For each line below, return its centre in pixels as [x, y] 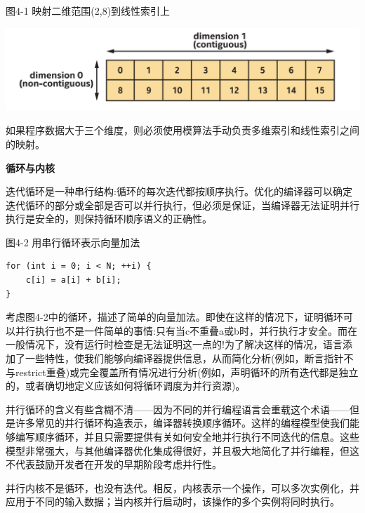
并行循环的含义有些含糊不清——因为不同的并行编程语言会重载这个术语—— [178, 409]
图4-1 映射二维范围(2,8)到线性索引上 [88, 11]
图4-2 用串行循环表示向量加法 [73, 242]
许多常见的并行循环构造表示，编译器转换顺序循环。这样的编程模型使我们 [182, 423]
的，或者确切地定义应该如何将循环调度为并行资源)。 [126, 386]
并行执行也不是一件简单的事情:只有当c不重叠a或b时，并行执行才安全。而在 [186, 330]
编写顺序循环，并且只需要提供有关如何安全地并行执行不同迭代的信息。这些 [187, 437]
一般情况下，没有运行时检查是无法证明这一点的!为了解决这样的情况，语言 [174, 344]
